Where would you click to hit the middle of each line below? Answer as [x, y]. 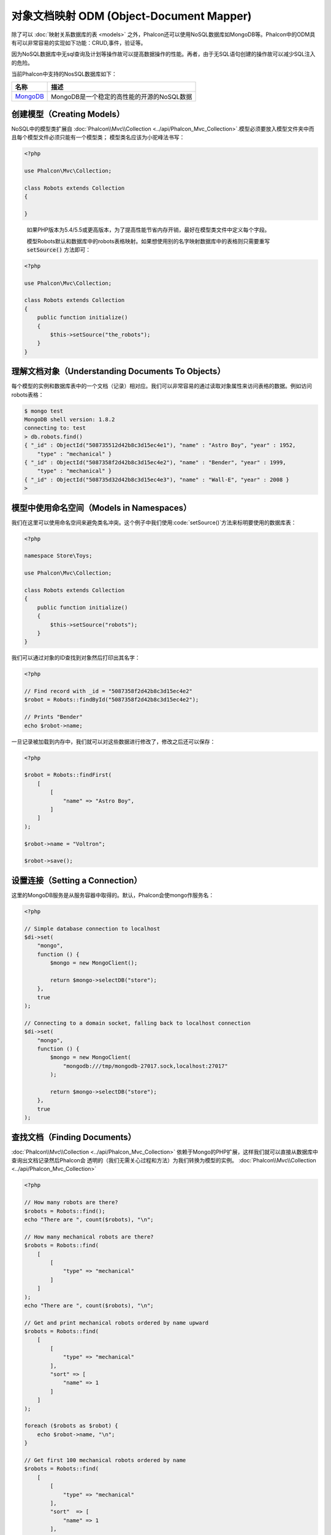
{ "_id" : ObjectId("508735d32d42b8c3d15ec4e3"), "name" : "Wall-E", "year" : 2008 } [157, 480]
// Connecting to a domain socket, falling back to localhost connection [137, 1023]
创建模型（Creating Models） [68, 114]
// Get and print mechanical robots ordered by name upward [116, 1323]
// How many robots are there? [71, 1203]
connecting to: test [55, 428]
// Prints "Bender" [53, 717]
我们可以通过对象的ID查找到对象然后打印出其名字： [76, 658]
